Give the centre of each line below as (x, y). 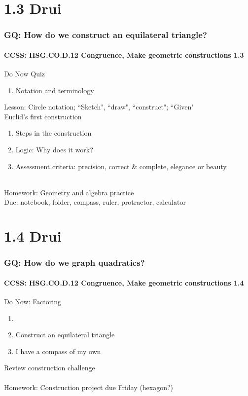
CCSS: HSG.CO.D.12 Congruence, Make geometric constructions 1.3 (124, 54)
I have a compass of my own (58, 351)
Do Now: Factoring (33, 301)
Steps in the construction (53, 133)
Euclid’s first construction (43, 116)
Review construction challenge (50, 368)
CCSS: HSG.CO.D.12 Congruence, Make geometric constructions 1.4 (124, 282)
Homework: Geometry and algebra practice (69, 192)
